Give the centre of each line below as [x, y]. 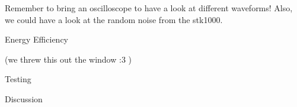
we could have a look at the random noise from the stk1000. [114, 19]
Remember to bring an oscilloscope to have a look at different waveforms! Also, [149, 8]
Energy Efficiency [36, 39]
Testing [18, 79]
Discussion [24, 98]
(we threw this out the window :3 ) [68, 59]
